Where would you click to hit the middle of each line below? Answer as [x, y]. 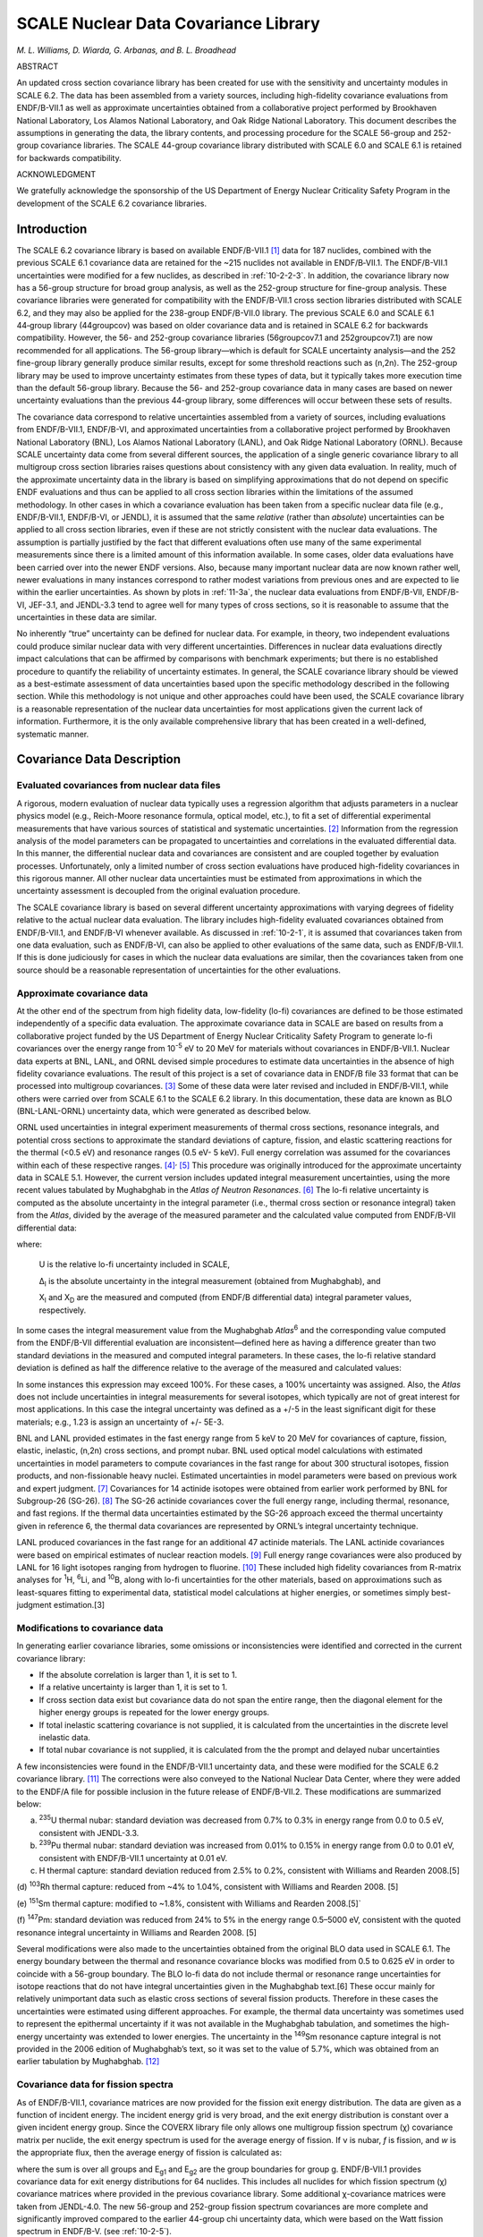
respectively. [63, 1310]
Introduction [52, 229]
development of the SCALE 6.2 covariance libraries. [112, 203]
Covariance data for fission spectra [95, 2085]
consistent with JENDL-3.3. [89, 1833]
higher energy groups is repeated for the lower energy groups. [154, 1713]
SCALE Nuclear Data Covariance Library [169, 23]
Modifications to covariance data [90, 1628]
